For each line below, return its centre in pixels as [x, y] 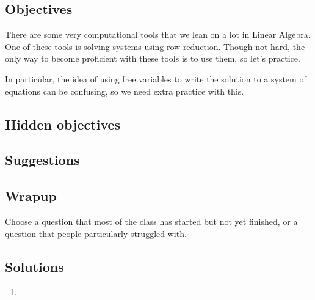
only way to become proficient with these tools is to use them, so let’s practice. [153, 58]
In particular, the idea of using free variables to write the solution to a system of [156, 79]
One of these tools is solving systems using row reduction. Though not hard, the [155, 46]
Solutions [34, 266]
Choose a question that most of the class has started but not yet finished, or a [151, 221]
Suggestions [42, 160]
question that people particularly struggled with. [96, 233]
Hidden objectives [63, 124]
